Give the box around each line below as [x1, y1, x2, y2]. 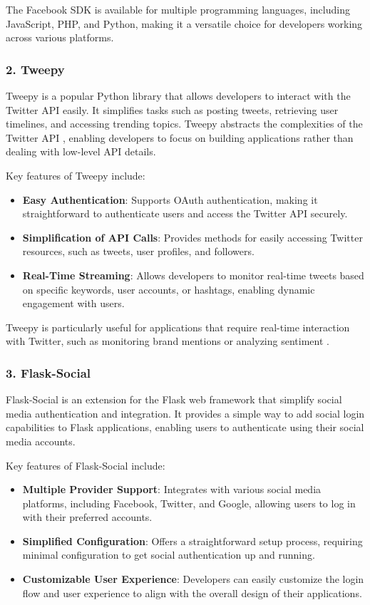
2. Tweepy [6, 60, 65, 78]
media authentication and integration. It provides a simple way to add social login [6, 405, 365, 420]
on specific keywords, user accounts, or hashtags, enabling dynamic [22, 281, 315, 296]
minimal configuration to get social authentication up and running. [22, 547, 315, 562]
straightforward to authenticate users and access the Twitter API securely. [22, 206, 348, 221]
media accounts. [6, 433, 76, 448]
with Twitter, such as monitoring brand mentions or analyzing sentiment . [6, 333, 329, 348]
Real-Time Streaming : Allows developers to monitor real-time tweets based [22, 267, 364, 282]
